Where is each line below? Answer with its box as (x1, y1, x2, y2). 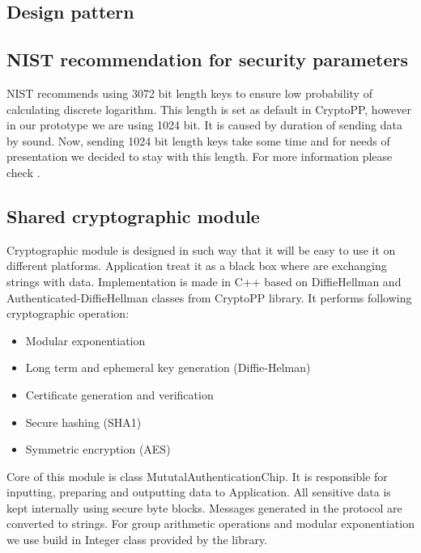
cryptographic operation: (6, 305, 130, 322)
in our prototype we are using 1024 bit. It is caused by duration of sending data (6, 116, 402, 133)
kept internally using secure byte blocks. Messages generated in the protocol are (6, 499, 402, 516)
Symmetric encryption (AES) (25, 441, 171, 458)
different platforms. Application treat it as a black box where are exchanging (6, 257, 387, 274)
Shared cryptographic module (6, 203, 260, 228)
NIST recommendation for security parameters (6, 47, 408, 72)
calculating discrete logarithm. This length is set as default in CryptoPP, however (6, 100, 411, 117)
